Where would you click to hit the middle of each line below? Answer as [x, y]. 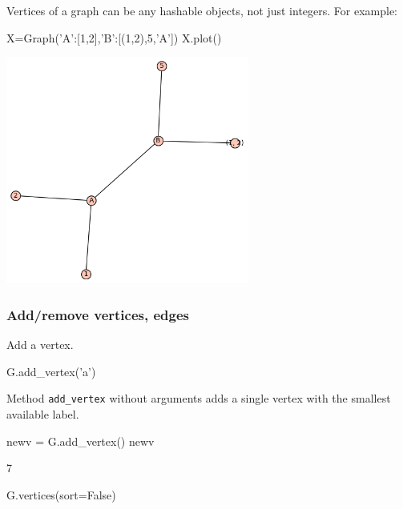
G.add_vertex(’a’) [51, 371]
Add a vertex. [40, 345]
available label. [43, 413]
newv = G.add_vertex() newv [81, 441]
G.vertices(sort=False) [61, 494]
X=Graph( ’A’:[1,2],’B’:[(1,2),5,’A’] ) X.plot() [114, 37]
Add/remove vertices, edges [98, 314]
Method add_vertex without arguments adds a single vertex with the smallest [199, 398]
